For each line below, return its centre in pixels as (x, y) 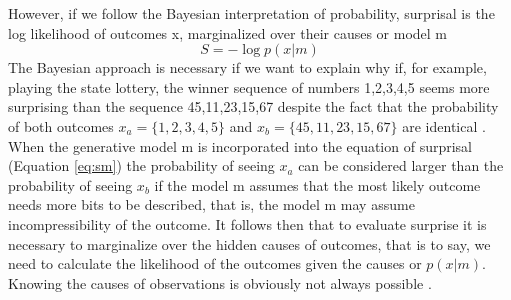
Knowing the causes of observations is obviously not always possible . (220, 282)
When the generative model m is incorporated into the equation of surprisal (240, 145)
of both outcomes (61, 125)
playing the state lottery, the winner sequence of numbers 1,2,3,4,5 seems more (249, 86)
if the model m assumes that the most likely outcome (317, 184)
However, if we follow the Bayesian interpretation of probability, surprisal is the (251, 13)
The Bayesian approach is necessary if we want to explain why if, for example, (247, 67)
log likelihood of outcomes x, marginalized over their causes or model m (228, 32)
